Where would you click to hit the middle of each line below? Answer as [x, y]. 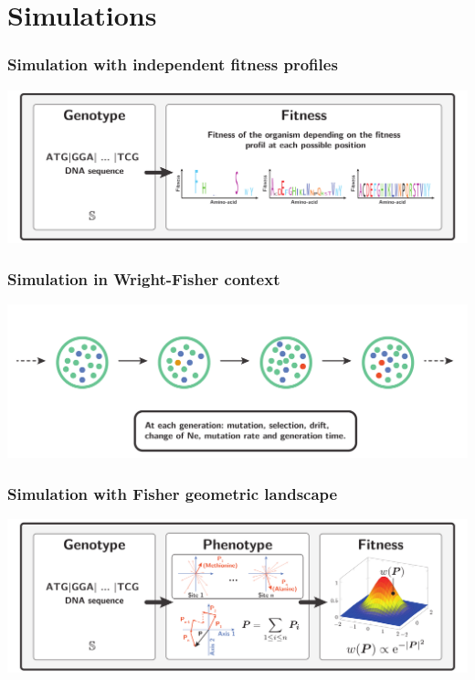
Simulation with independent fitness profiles [173, 64]
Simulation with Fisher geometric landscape [173, 493]
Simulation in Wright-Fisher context [144, 278]
